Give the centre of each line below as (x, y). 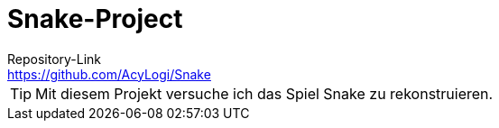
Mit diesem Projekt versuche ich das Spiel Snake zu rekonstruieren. (264, 93)
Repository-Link (55, 59)
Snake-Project (95, 19)
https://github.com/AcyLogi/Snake (109, 74)
